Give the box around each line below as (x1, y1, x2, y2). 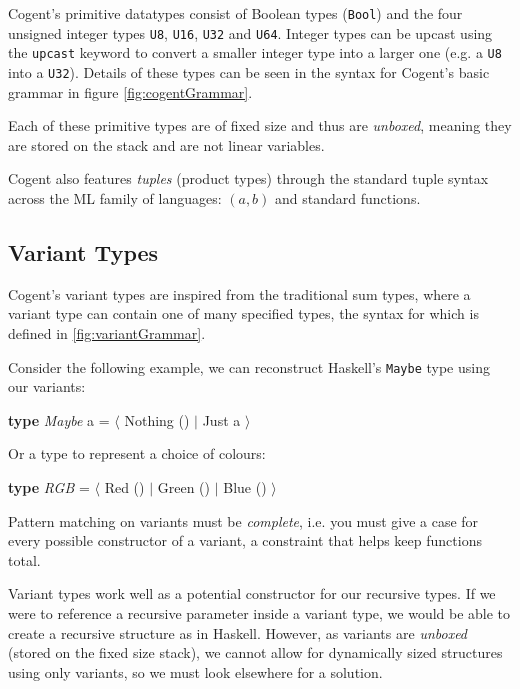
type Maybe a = (8, 409, 110, 430)
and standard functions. (275, 188, 421, 208)
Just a (202, 409, 241, 430)
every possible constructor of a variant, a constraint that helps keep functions (8, 530, 482, 551)
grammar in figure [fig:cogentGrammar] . (8, 81, 253, 102)
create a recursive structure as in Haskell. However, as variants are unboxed (8, 622, 468, 643)
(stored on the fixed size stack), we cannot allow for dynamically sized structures (8, 642, 503, 663)
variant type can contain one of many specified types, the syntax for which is (8, 303, 479, 324)
